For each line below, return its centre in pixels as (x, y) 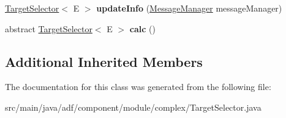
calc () (142, 28)
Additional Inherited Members (104, 61)
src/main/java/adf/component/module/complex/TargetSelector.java (133, 107)
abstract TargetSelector (49, 28)
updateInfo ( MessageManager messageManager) (189, 8)
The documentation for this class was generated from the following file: (138, 87)
